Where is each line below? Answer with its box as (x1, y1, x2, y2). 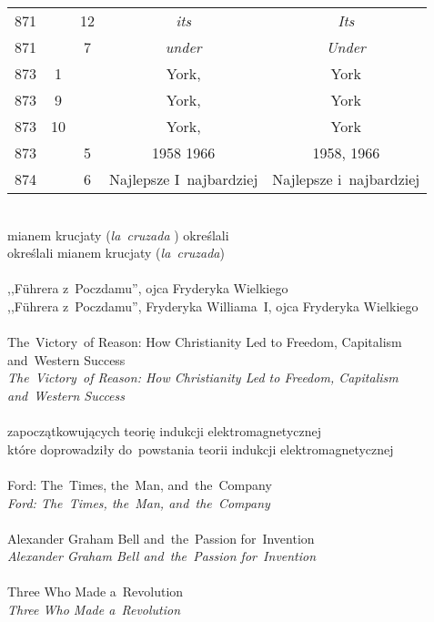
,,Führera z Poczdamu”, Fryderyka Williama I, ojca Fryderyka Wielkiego (7, 296, 419, 315)
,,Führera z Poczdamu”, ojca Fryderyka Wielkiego (7, 279, 288, 298)
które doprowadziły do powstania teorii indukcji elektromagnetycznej (7, 439, 394, 458)
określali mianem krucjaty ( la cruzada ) (7, 243, 225, 262)
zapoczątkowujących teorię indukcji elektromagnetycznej (7, 422, 322, 441)
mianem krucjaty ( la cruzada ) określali (7, 225, 229, 244)
